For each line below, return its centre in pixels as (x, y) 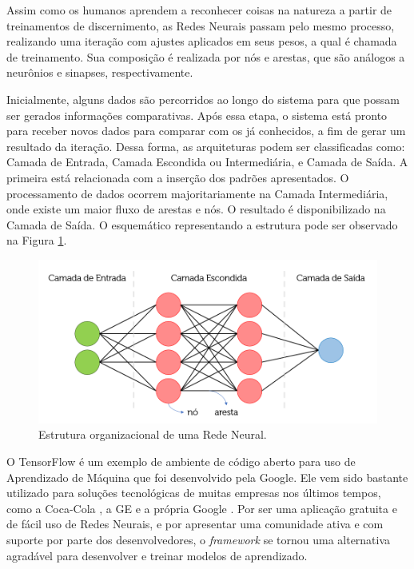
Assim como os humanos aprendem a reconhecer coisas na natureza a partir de (199, 10)
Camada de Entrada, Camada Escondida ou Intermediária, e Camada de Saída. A (207, 162)
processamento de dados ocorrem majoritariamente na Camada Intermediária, (197, 193)
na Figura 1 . (37, 240)
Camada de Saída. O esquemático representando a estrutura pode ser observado (202, 224)
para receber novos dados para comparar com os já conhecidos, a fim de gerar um (206, 131)
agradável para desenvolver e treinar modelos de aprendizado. (157, 555)
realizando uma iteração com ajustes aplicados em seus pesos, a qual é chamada (202, 41)
